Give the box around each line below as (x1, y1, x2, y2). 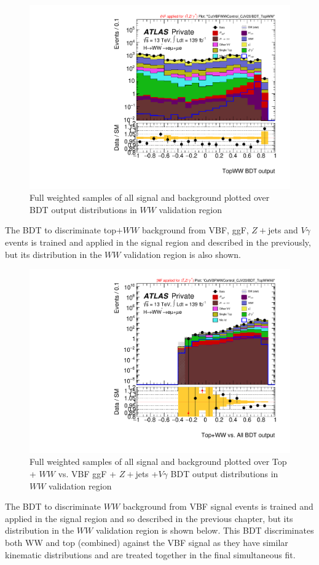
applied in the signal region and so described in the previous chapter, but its (5, 512, 293, 524)
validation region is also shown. (124, 247, 241, 260)
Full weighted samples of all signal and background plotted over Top (30, 455, 287, 468)
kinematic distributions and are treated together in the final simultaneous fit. (5, 548, 296, 561)
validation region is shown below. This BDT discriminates (95, 524, 314, 537)
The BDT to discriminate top (5, 224, 116, 236)
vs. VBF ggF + (58, 467, 117, 480)
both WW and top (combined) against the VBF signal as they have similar (5, 536, 288, 549)
